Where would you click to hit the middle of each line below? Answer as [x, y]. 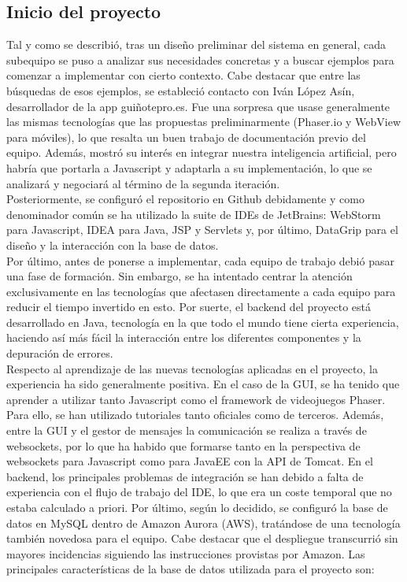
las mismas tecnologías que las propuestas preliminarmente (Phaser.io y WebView [204, 122]
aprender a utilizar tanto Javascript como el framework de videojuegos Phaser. [196, 399]
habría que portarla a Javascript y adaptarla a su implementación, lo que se [189, 167]
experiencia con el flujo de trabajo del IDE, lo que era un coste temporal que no [199, 492]
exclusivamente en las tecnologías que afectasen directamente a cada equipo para [201, 291]
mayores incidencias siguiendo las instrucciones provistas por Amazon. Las [186, 553]
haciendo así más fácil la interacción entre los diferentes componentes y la [184, 337]
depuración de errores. [60, 353]
